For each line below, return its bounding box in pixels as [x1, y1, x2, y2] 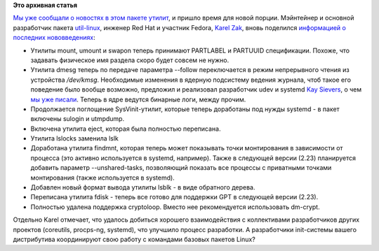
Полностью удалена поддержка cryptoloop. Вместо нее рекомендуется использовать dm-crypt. [30, 203, 320, 211]
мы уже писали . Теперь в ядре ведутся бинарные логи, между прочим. [30, 95, 246, 103]
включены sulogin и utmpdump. [30, 115, 125, 123]
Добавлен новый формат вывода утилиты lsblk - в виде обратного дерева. [30, 183, 255, 192]
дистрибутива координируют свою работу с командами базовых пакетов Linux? [13, 235, 255, 243]
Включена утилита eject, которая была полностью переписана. [30, 124, 221, 133]
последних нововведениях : [13, 34, 95, 42]
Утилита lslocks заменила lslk [30, 134, 119, 143]
